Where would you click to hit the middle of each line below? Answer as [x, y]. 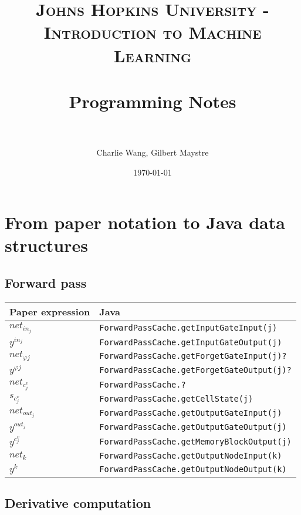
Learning [153, 55]
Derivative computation [78, 503]
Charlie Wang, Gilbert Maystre [153, 152]
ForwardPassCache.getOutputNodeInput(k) [191, 456]
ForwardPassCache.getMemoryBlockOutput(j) [195, 442]
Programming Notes [153, 101]
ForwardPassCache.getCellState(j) [176, 399]
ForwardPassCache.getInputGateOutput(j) [191, 342]
